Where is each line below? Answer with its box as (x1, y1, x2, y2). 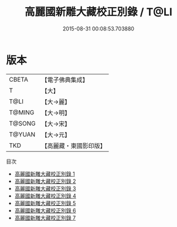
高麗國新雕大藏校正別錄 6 (14, 206, 76, 214)
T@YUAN (9, 130, 36, 138)
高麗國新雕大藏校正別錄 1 (14, 170, 75, 177)
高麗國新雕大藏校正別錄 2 (14, 177, 76, 185)
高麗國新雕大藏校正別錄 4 (14, 192, 76, 199)
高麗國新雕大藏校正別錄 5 (14, 199, 76, 206)
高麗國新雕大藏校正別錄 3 (14, 185, 76, 192)
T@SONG (9, 119, 36, 127)
